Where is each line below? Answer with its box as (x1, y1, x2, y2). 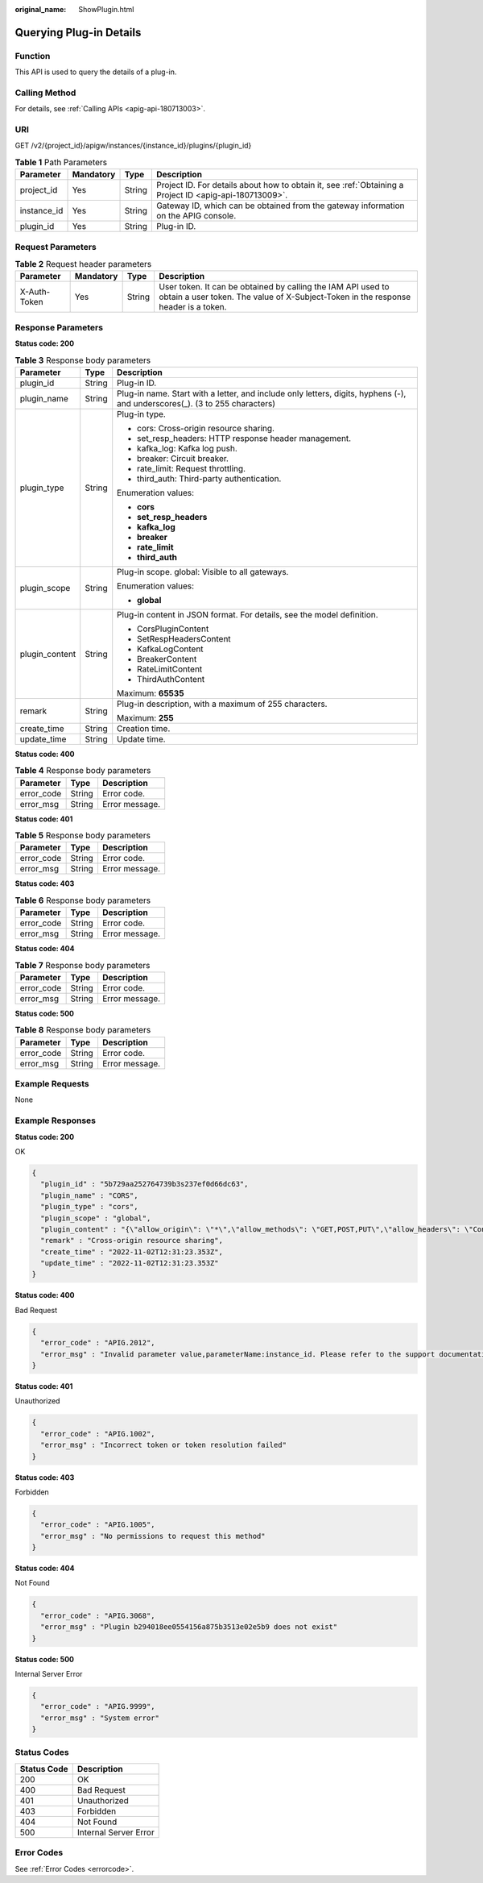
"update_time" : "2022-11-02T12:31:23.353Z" (40, 1258, 219, 1268)
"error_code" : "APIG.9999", (40, 1702, 156, 1711)
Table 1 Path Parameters (14, 157, 108, 168)
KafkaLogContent (137, 643, 204, 655)
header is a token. (158, 301, 227, 313)
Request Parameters (14, 241, 97, 252)
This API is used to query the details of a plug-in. (14, 67, 177, 77)
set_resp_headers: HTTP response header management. (137, 432, 352, 443)
